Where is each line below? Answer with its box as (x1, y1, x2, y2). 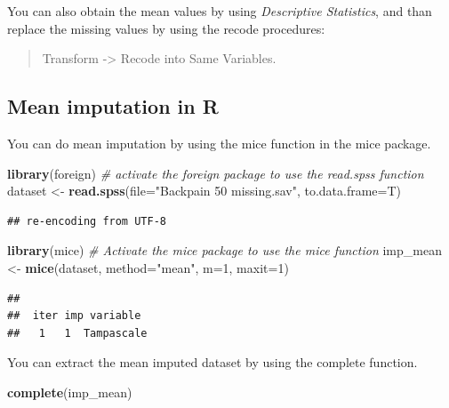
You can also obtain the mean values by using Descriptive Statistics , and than (7, 2, 432, 20)
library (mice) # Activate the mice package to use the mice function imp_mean (7, 241, 442, 260)
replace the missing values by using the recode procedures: (7, 19, 325, 37)
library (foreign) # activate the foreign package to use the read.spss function (7, 164, 424, 182)
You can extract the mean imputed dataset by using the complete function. (7, 353, 418, 372)
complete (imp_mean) (7, 382, 132, 401)
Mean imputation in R (7, 92, 219, 120)
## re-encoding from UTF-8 (7, 214, 166, 228)
